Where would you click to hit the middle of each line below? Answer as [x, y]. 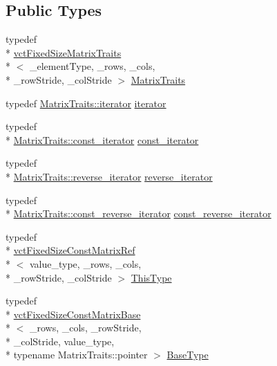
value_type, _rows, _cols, [85, 263]
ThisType [151, 277]
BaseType [188, 355]
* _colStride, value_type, [60, 341]
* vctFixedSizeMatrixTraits [64, 52]
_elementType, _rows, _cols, [92, 66]
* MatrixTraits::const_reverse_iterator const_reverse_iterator [138, 213]
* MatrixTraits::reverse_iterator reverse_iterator [109, 176]
